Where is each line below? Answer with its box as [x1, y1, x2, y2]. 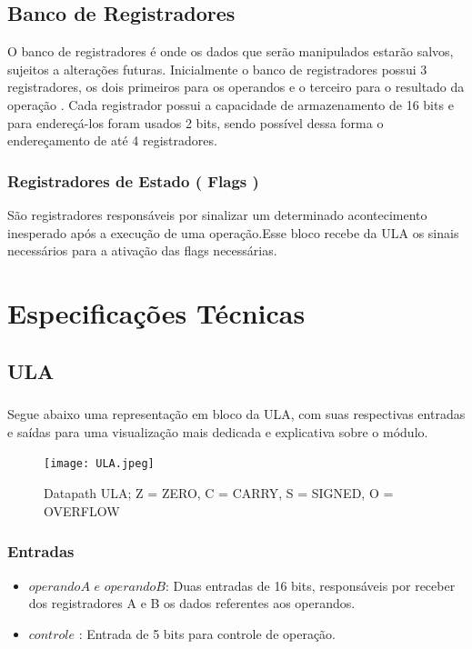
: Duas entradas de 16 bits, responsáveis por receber [166, 575, 456, 594]
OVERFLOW [44, 501, 120, 520]
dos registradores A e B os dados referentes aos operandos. [28, 594, 356, 613]
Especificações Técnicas [7, 294, 306, 331]
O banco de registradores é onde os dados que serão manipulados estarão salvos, [7, 42, 454, 61]
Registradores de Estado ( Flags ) [7, 169, 259, 192]
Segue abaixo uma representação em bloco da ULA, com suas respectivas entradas [7, 404, 466, 424]
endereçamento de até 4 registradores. [7, 131, 217, 150]
